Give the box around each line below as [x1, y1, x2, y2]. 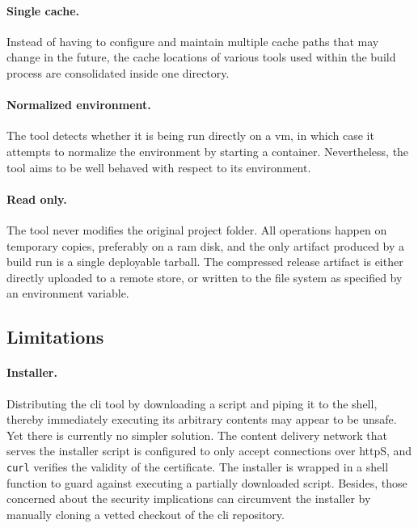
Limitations [6, 324, 104, 349]
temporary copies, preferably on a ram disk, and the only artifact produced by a [6, 237, 405, 254]
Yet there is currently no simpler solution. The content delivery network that [6, 426, 388, 443]
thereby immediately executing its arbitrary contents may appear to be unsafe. [6, 411, 397, 428]
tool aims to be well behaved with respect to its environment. [6, 158, 311, 175]
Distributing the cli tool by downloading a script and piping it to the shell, [6, 395, 378, 412]
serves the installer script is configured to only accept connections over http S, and [6, 442, 412, 459]
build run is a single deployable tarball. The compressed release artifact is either [6, 253, 403, 270]
